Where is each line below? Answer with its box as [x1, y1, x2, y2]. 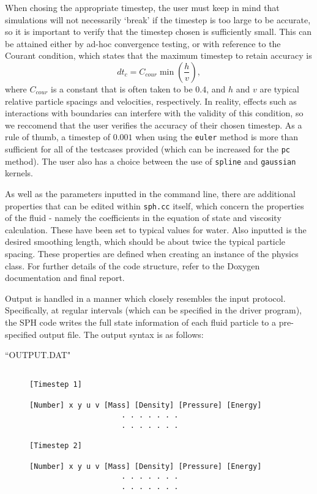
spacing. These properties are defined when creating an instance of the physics [5, 247, 299, 260]
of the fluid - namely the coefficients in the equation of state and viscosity [5, 211, 282, 224]
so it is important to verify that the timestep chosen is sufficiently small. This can [5, 25, 312, 38]
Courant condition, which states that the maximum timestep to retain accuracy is [5, 49, 312, 62]
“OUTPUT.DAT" [5, 348, 71, 361]
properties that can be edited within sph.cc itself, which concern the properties [5, 199, 304, 212]
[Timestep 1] [29, 380, 82, 389]
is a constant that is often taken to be [50, 82, 193, 95]
